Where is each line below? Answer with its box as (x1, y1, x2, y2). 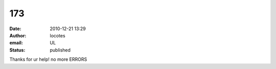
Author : (9, 32, 27, 38)
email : (9, 40, 23, 46)
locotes (50, 32, 66, 38)
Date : (9, 26, 21, 32)
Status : (9, 47, 26, 53)
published (50, 47, 71, 53)
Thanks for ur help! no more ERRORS (9, 56, 87, 62)
